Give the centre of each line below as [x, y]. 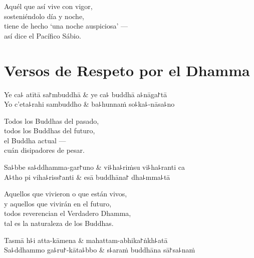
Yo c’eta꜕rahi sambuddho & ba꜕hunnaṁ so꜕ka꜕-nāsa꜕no [89, 104]
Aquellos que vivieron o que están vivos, [66, 194]
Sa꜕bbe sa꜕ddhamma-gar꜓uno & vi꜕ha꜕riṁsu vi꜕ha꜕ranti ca [94, 167]
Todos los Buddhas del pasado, [52, 120]
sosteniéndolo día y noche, [44, 16]
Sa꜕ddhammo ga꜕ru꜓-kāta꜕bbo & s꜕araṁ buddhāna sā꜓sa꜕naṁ [100, 250]
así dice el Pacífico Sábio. [43, 35]
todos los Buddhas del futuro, [50, 131]
